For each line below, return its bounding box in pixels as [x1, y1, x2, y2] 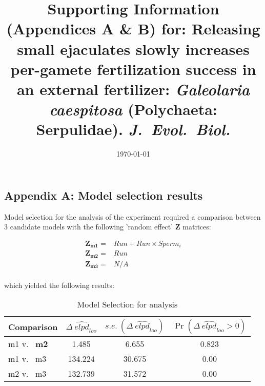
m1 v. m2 [8, 338, 48, 350]
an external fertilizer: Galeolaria [16, 78, 250, 100]
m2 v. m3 [8, 368, 47, 380]
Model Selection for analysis [77, 298, 178, 311]
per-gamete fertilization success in [10, 58, 256, 79]
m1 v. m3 [8, 353, 47, 365]
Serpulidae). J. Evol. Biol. [36, 119, 231, 140]
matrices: [182, 221, 211, 232]
